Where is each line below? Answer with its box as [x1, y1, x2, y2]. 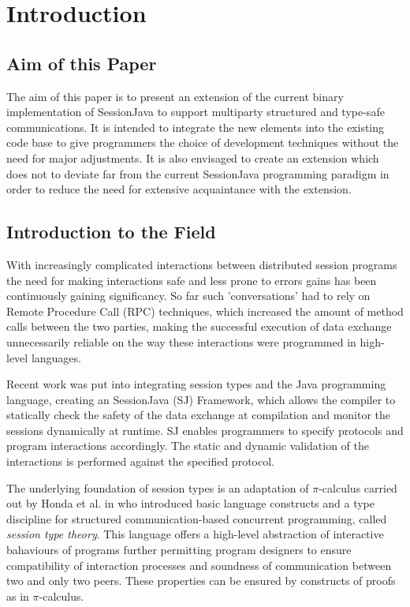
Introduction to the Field [6, 219, 216, 244]
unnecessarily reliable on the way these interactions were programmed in [6, 333, 356, 350]
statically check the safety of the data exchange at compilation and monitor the [6, 407, 391, 423]
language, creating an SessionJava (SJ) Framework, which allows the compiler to [6, 391, 396, 407]
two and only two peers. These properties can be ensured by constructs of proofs [6, 572, 396, 589]
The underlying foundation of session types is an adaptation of [6, 479, 309, 496]
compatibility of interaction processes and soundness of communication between [6, 556, 392, 573]
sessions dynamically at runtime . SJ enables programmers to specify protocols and [6, 422, 404, 438]
